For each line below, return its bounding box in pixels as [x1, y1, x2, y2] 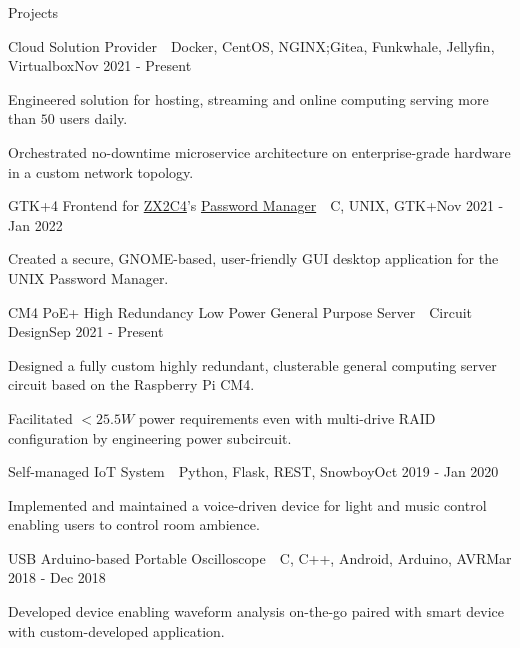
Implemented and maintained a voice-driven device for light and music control [8, 494, 487, 515]
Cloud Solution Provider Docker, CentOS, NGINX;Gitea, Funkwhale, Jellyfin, [8, 35, 495, 56]
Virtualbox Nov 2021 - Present [8, 55, 192, 76]
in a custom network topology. [8, 161, 194, 182]
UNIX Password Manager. [8, 267, 169, 288]
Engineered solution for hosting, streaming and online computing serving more [8, 88, 489, 109]
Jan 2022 [8, 214, 63, 235]
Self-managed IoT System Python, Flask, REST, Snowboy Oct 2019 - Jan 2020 [8, 461, 499, 482]
